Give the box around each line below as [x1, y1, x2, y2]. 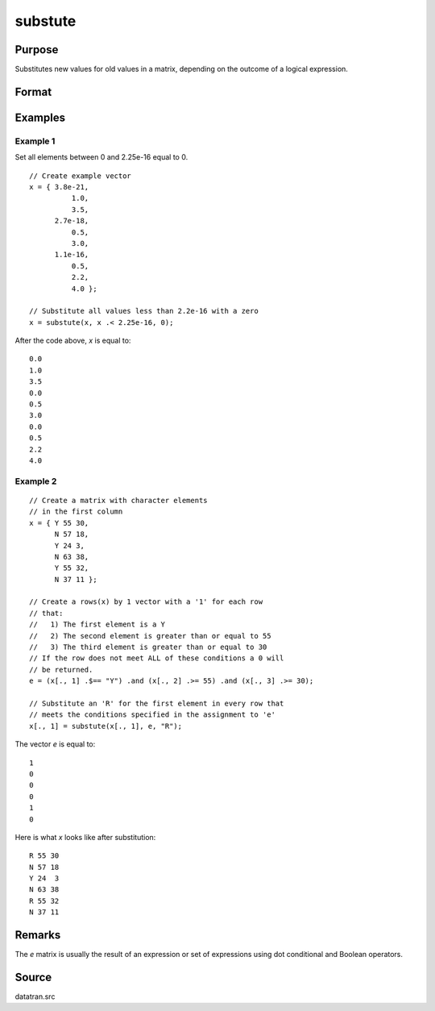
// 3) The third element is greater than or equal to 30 [29, 643, 267, 652]
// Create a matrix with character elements [29, 496, 209, 505]
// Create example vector [29, 171, 132, 181]
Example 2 [14, 476, 57, 487]
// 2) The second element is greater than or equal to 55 [29, 631, 271, 640]
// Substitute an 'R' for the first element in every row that [29, 698, 284, 708]
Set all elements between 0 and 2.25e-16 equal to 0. [14, 152, 188, 162]
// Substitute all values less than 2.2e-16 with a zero [29, 306, 259, 316]
